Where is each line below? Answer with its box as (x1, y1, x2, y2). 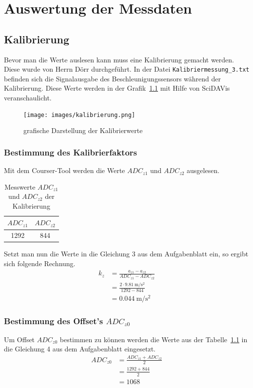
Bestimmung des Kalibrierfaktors (4, 146, 137, 158)
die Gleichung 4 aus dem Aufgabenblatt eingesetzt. (4, 344, 156, 354)
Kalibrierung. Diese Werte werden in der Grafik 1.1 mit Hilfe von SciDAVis (4, 83, 230, 93)
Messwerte (4, 181, 36, 192)
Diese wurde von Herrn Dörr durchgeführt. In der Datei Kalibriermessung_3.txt (4, 64, 250, 74)
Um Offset (4, 334, 35, 344)
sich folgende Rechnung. (4, 258, 76, 268)
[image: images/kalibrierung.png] (23, 111, 136, 118)
